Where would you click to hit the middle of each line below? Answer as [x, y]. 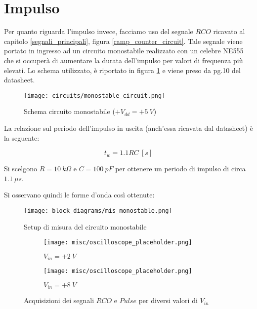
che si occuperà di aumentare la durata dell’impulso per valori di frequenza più [124, 60]
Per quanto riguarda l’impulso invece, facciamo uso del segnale [99, 31]
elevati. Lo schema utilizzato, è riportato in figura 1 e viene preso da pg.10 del [122, 70]
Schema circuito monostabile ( [69, 111]
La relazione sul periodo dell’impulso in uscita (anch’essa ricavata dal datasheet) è [128, 128]
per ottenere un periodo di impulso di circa [180, 169]
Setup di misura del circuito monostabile [85, 226]
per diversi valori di [168, 300]
